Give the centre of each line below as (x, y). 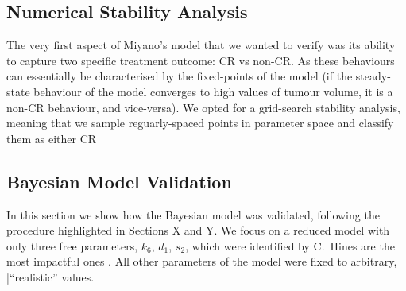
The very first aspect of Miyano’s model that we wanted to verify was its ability (201, 45)
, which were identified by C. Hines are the (290, 245)
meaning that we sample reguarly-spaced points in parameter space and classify (200, 123)
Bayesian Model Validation (119, 181)
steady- (373, 76)
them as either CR (52, 138)
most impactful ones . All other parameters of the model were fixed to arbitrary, (202, 261)
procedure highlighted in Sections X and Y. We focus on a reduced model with (198, 230)
